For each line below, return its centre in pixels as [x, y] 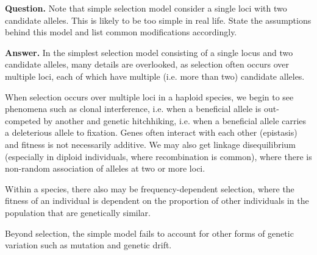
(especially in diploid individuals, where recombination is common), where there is [158, 156]
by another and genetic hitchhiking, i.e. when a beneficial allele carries [175, 120]
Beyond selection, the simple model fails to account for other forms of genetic [149, 233]
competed [23, 120]
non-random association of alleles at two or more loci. [105, 168]
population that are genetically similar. [78, 212]
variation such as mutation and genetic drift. [88, 245]
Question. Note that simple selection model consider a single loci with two [146, 8]
